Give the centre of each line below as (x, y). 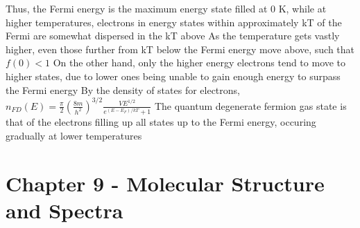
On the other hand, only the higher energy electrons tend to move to (199, 63)
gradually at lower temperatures (74, 135)
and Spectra (65, 210)
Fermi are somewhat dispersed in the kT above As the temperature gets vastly (173, 36)
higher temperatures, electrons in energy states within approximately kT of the (174, 22)
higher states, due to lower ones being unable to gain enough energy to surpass (173, 76)
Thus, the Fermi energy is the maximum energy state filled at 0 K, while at (166, 8)
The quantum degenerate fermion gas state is (250, 105)
